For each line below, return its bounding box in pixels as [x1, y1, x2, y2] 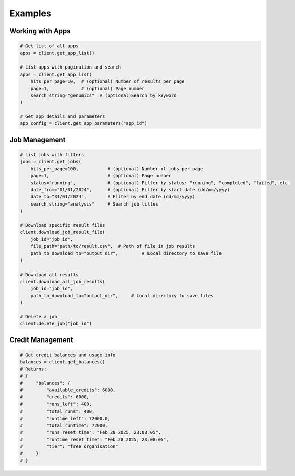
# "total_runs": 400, [20, 409, 95, 414]
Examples [9, 8, 51, 19]
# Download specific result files [20, 222, 105, 228]
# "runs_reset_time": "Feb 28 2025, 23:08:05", [20, 430, 161, 435]
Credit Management [9, 335, 73, 344]
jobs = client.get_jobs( [20, 159, 82, 165]
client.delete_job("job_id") [20, 321, 92, 327]
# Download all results [20, 271, 79, 277]
